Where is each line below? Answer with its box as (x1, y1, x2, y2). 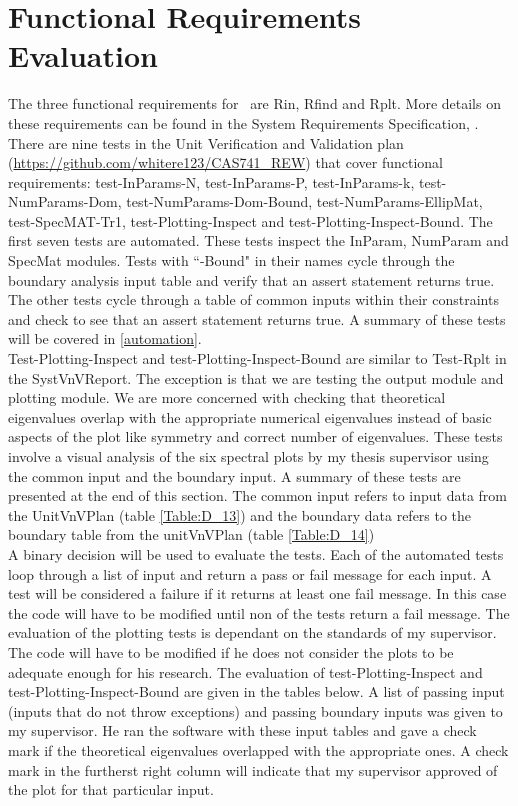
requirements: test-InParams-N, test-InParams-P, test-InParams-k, (8, 171, 415, 192)
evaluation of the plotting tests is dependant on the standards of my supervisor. (8, 622, 497, 643)
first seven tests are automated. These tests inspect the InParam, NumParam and (8, 230, 509, 251)
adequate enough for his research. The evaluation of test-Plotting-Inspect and (8, 661, 483, 682)
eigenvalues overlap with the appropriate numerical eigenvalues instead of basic (8, 406, 492, 427)
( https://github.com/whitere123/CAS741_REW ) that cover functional (8, 152, 443, 173)
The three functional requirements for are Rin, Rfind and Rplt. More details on (8, 93, 501, 114)
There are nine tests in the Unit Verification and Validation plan (8, 132, 404, 153)
